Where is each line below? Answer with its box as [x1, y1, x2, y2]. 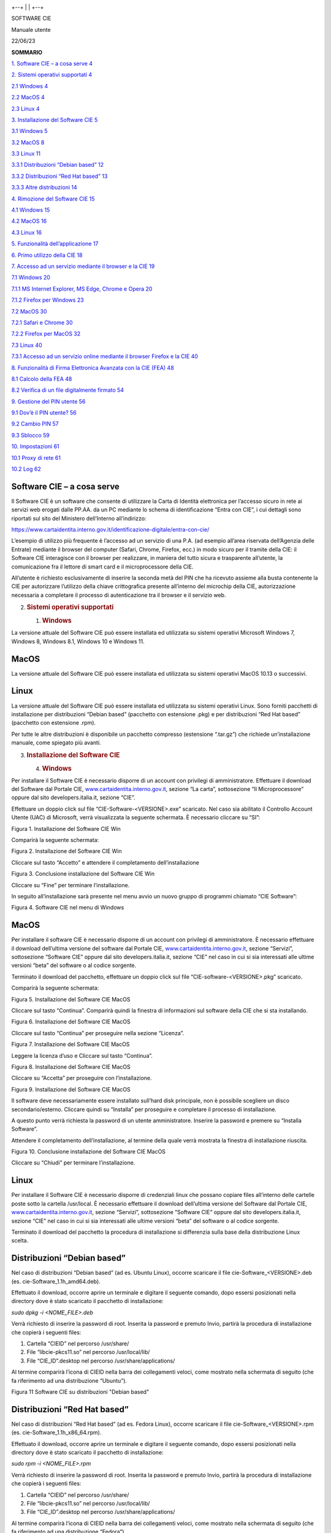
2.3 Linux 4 [11, 105, 40, 112]
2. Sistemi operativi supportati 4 [11, 71, 93, 78]
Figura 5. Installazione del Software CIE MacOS [11, 995, 131, 1003]
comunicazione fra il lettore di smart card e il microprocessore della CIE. [11, 563, 194, 570]
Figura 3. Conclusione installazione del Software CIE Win [11, 870, 155, 877]
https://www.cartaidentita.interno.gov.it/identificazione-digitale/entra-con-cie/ [11, 526, 210, 533]
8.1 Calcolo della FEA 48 [11, 375, 72, 383]
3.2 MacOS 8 [11, 139, 45, 146]
